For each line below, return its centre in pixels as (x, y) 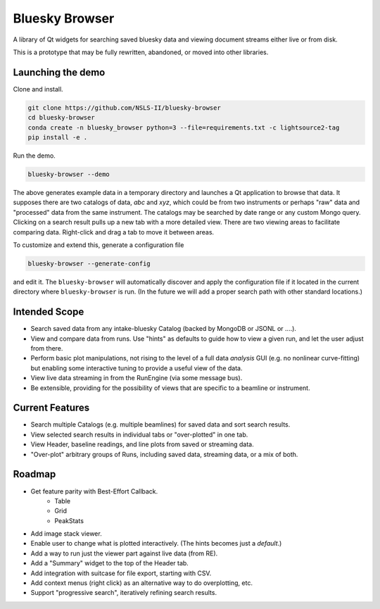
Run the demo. (34, 156)
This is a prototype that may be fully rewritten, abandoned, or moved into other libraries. (141, 52)
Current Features (51, 408)
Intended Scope (49, 312)
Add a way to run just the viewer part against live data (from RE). (124, 553)
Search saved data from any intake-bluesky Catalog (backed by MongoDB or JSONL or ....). (164, 329)
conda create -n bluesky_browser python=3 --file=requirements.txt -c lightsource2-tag (184, 127)
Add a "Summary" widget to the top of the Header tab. (110, 563)
